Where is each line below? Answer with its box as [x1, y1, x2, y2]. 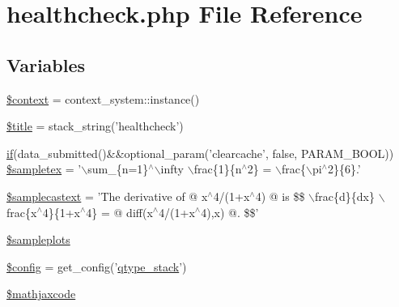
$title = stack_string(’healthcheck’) [6, 117, 184, 134]
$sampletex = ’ [6, 160, 82, 177]
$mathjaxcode [6, 285, 76, 302]
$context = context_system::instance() [6, 90, 200, 107]
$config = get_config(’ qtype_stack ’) [6, 258, 187, 275]
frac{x [6, 203, 37, 220]
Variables [6, 52, 86, 77]
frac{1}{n [193, 160, 242, 177]
